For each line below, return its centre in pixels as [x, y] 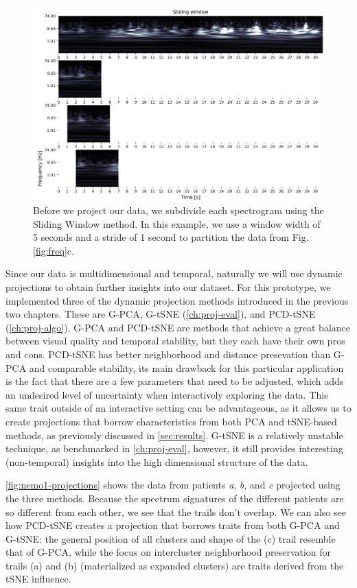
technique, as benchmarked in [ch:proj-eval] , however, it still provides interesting [174, 448]
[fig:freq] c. [54, 250]
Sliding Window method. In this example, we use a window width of [177, 223]
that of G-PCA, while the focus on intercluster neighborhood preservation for [169, 552]
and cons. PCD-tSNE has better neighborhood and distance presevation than [168, 354]
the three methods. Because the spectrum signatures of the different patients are [175, 498]
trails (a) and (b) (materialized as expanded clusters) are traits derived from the [175, 565]
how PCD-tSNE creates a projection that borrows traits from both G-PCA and [173, 525]
